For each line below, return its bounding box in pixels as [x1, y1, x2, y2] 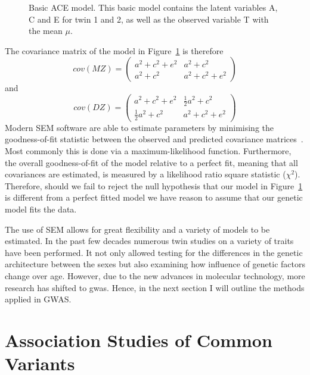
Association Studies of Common [5, 327, 272, 352]
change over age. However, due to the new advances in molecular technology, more [5, 269, 305, 282]
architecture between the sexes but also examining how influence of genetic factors [5, 258, 305, 270]
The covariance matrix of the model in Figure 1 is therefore [5, 44, 224, 57]
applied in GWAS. [5, 293, 72, 305]
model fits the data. [5, 202, 77, 215]
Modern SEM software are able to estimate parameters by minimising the [5, 121, 274, 133]
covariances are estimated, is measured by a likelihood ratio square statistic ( [5, 168, 286, 180]
